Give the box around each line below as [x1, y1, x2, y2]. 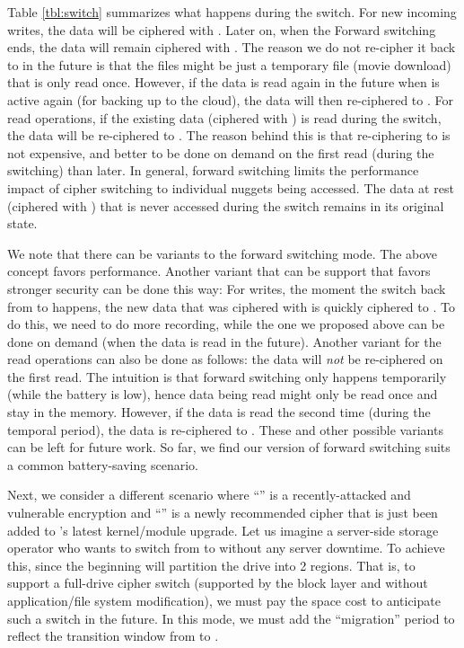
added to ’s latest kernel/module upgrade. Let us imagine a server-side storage [7, 520, 439, 539]
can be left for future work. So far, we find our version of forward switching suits [7, 438, 451, 457]
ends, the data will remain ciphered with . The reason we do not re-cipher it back [7, 38, 456, 57]
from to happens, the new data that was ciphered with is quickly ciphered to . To [7, 297, 455, 315]
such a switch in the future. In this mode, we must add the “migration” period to [7, 608, 455, 627]
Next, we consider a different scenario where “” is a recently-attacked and [7, 485, 411, 504]
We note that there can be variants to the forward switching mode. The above [7, 244, 438, 262]
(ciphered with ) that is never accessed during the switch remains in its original [7, 196, 444, 215]
